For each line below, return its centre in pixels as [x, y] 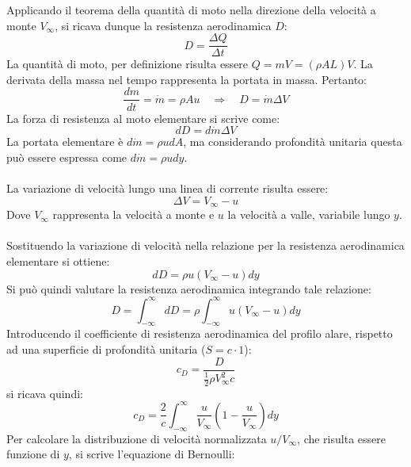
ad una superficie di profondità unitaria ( [106, 349]
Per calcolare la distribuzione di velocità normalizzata [137, 438]
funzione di [33, 454]
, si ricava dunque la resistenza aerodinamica [163, 25]
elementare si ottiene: [58, 260]
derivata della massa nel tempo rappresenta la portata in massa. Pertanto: [186, 79]
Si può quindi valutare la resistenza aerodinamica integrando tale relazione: [189, 288]
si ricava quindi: [45, 393]
